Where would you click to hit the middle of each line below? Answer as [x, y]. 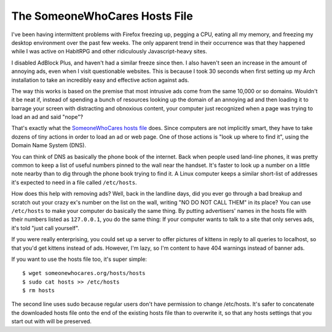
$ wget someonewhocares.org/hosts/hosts [84, 273]
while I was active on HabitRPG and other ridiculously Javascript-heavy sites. [109, 52]
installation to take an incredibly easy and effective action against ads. [100, 80]
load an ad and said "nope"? [47, 117]
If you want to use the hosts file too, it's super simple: [79, 259]
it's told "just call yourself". [45, 228]
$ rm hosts [39, 291]
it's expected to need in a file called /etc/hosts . [74, 182]
